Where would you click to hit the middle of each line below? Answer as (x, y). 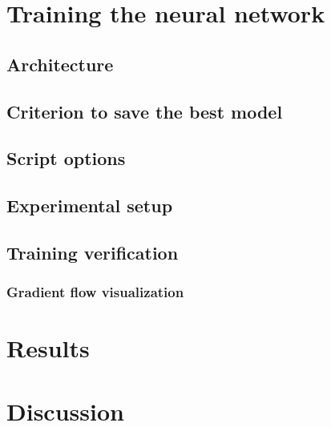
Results (48, 348)
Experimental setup (90, 205)
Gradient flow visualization (95, 292)
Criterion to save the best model (145, 111)
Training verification (93, 252)
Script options (66, 158)
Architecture (60, 64)
